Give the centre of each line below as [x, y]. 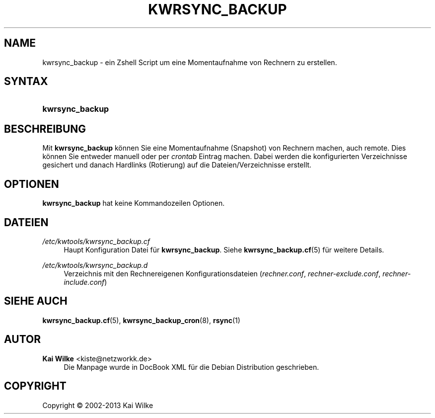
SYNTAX [26, 82]
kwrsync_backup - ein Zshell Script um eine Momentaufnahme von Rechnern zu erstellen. [190, 62]
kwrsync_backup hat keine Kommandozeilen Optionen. [134, 203]
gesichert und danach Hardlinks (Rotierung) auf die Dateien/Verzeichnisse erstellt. [177, 165]
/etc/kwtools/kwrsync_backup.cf [96, 241]
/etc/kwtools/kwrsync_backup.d [95, 265]
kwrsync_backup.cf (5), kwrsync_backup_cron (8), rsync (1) [141, 320]
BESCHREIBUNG [45, 129]
